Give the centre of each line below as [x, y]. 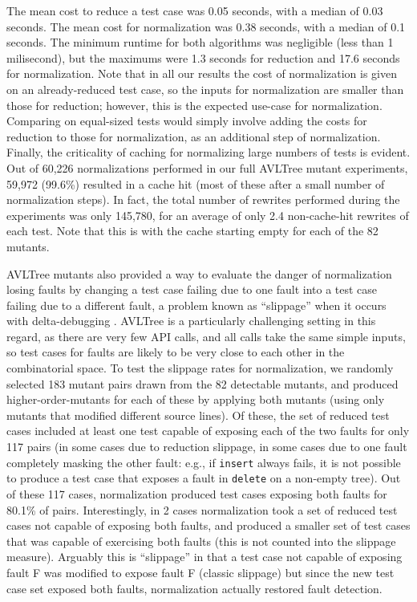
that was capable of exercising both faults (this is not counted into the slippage [201, 541]
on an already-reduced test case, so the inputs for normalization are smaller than [205, 89]
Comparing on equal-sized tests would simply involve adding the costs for [187, 121]
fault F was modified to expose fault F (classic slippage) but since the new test [200, 572]
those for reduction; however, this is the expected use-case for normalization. [194, 105]
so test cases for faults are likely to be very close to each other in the [176, 352]
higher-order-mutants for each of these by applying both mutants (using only [196, 399]
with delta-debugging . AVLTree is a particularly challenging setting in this [191, 321]
